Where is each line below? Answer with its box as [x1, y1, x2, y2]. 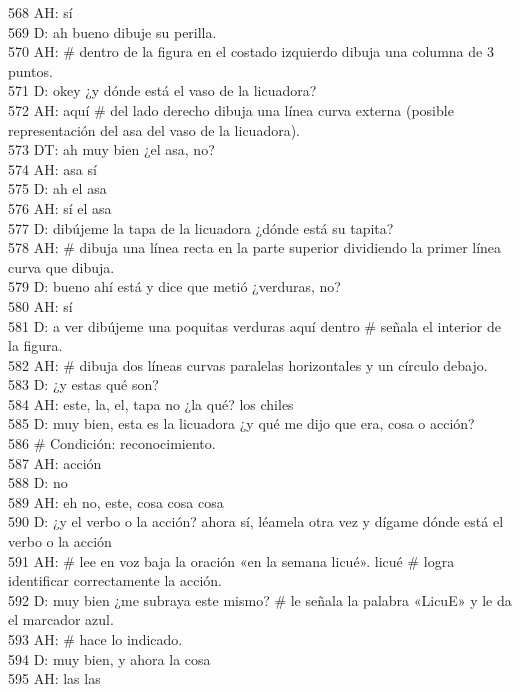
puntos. [8, 60, 53, 81]
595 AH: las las [8, 668, 101, 689]
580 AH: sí [8, 295, 73, 316]
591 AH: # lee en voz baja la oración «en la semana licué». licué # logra [8, 550, 455, 571]
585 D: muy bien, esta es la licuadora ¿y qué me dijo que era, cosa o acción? [8, 413, 475, 434]
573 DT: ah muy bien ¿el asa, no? [8, 139, 215, 160]
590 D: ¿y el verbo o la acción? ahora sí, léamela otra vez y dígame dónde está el [8, 511, 504, 532]
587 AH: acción [8, 452, 102, 473]
